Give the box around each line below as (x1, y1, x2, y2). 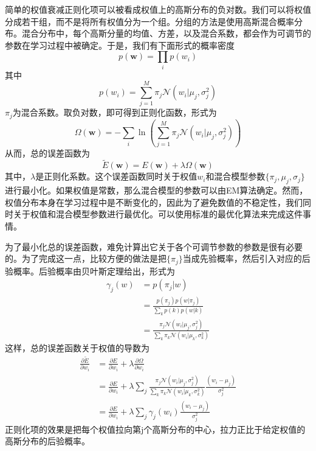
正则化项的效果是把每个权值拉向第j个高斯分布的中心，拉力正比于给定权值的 (5, 422, 306, 435)
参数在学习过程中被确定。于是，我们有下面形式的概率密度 (5, 38, 235, 51)
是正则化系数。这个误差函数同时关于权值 (35, 170, 197, 183)
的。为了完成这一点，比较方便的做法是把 (5, 252, 167, 265)
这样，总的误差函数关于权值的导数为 (5, 341, 149, 354)
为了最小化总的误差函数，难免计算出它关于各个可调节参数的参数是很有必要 (5, 240, 303, 253)
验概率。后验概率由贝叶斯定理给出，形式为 (5, 264, 175, 277)
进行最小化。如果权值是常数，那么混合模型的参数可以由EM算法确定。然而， (5, 184, 308, 197)
